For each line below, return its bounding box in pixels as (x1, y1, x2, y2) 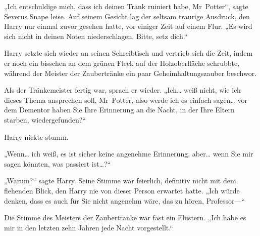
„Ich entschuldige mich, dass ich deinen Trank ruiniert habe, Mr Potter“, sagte (4, 1, 248, 11)
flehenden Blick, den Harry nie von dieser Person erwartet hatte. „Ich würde (4, 185, 240, 195)
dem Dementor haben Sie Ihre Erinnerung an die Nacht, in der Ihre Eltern (4, 104, 235, 115)
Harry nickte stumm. (4, 131, 69, 142)
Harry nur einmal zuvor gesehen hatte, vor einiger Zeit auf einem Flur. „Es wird (4, 21, 252, 31)
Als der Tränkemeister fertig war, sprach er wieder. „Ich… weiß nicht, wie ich (4, 85, 241, 95)
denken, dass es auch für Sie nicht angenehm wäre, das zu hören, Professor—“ (4, 195, 245, 206)
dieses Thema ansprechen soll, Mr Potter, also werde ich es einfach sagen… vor (4, 94, 247, 105)
